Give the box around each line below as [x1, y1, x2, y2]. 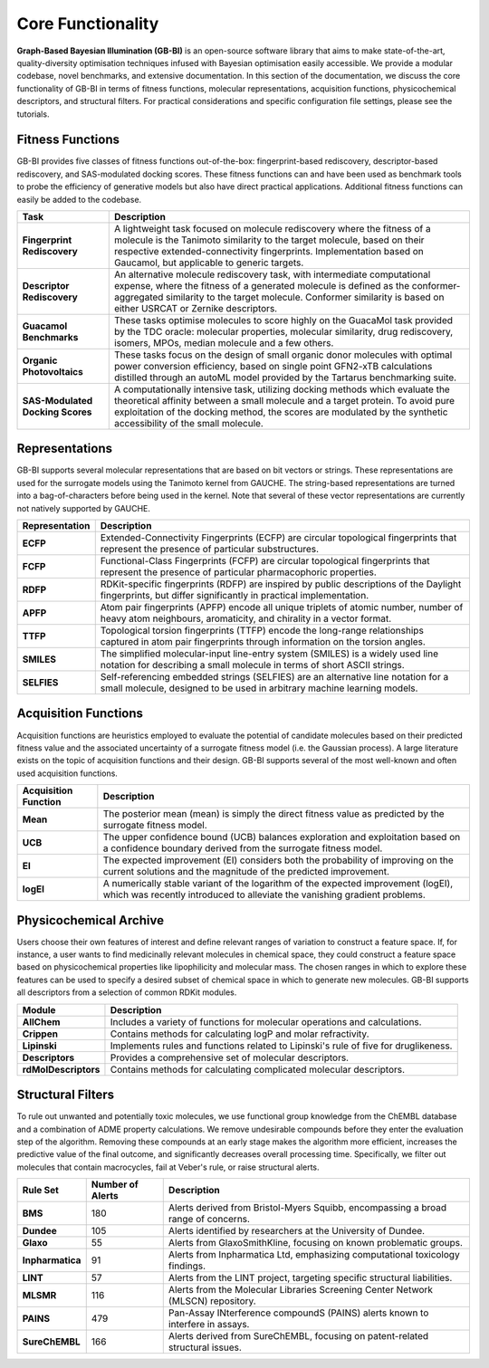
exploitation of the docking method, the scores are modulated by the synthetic [113, 406, 448, 418]
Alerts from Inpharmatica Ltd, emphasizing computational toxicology [168, 1248, 461, 1261]
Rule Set [22, 1184, 59, 1197]
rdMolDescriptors [22, 1063, 101, 1076]
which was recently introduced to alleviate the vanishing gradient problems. [102, 888, 426, 901]
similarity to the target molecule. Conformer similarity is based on [166, 291, 445, 303]
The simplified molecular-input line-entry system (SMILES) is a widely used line [100, 647, 439, 660]
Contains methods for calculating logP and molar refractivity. [110, 1028, 369, 1040]
